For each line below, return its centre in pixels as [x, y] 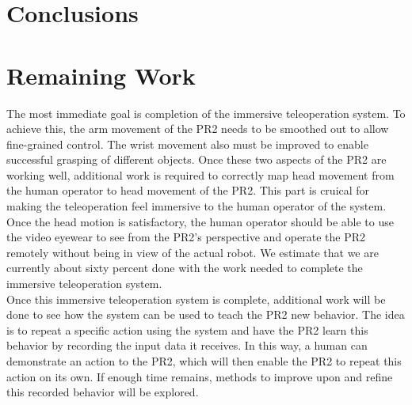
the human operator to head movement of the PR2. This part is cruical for [188, 190]
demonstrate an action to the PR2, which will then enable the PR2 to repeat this [204, 361]
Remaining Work [101, 75]
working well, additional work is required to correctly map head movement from [200, 174]
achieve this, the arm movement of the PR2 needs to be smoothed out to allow [198, 129]
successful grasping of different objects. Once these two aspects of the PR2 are [196, 159]
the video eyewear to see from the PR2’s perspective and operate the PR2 [186, 237]
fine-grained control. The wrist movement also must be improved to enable [187, 144]
